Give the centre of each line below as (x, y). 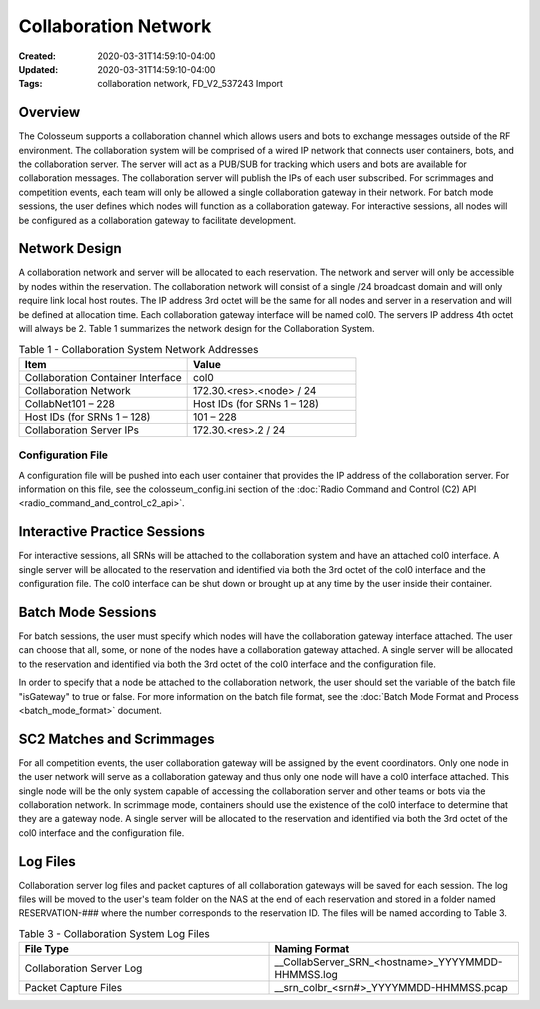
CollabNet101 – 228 (69, 403)
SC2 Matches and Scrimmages (116, 738)
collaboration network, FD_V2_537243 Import (190, 84)
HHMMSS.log (306, 975)
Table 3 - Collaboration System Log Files (114, 934)
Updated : (38, 69)
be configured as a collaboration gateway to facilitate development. (157, 220)
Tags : (30, 84)
